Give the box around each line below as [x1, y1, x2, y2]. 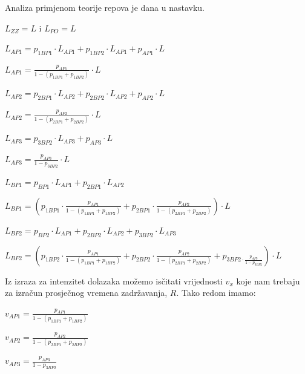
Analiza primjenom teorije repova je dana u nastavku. [5, 1, 205, 13]
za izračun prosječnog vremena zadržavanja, [5, 286, 168, 299]
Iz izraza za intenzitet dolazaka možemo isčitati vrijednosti [5, 274, 223, 287]
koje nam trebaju [236, 274, 300, 287]
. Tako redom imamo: [176, 286, 256, 299]
